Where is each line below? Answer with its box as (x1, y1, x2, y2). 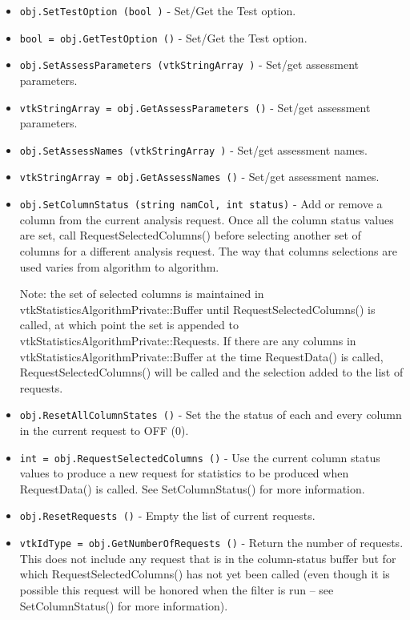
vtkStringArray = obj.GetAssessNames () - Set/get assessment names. (19, 168, 380, 185)
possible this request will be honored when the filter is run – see (19, 581, 334, 598)
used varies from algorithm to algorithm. (19, 258, 219, 275)
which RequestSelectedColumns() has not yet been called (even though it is (19, 566, 390, 582)
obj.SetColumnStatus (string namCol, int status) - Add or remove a (19, 195, 383, 212)
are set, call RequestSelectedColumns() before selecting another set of (19, 227, 361, 244)
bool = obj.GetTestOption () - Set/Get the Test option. (19, 29, 307, 46)
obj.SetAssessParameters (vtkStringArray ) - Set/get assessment (19, 56, 360, 73)
